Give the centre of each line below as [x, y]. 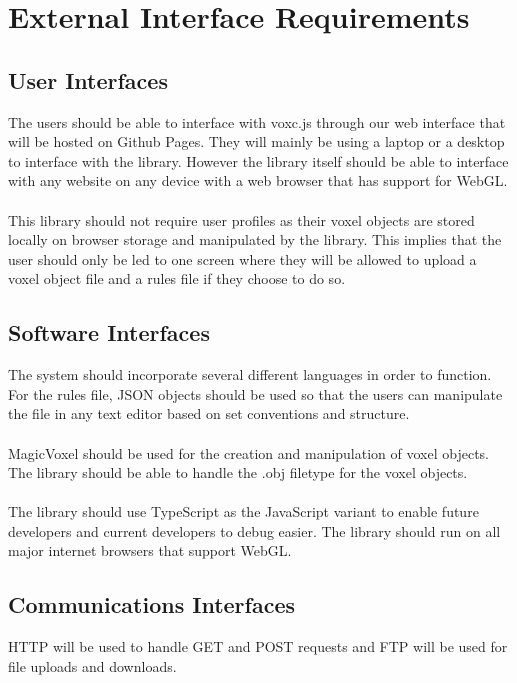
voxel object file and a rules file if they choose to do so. [177, 278]
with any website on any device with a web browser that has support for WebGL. [258, 180]
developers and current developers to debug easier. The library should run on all [254, 530]
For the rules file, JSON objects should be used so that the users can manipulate [255, 393]
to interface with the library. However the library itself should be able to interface [258, 160]
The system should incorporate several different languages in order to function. [250, 374]
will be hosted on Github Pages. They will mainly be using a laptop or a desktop [256, 141]
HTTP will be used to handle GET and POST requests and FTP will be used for [258, 646]
